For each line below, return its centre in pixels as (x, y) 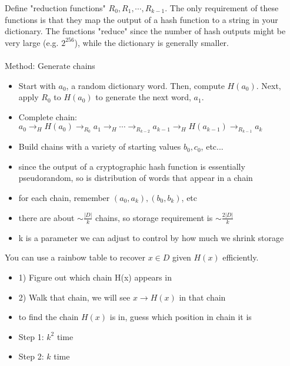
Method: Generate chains (50, 65)
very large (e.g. (32, 42)
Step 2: (31, 356)
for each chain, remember (64, 197)
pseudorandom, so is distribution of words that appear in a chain (136, 178)
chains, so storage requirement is (154, 217)
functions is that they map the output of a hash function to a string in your (141, 19)
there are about (46, 217)
